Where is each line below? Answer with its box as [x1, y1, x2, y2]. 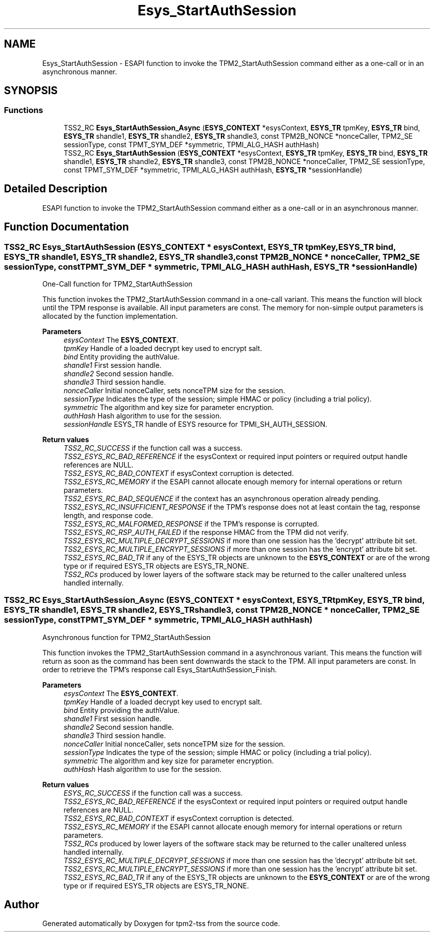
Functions [4, 105, 43, 116]
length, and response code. [63, 511, 153, 520]
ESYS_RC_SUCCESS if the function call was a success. [63, 788, 243, 797]
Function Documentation [4, 221, 129, 234]
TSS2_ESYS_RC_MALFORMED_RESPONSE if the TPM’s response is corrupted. [63, 519, 319, 528]
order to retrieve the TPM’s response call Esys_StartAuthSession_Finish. [42, 665, 277, 674]
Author [4, 898, 39, 911]
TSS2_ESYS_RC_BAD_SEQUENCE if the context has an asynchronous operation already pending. [63, 494, 380, 503]
